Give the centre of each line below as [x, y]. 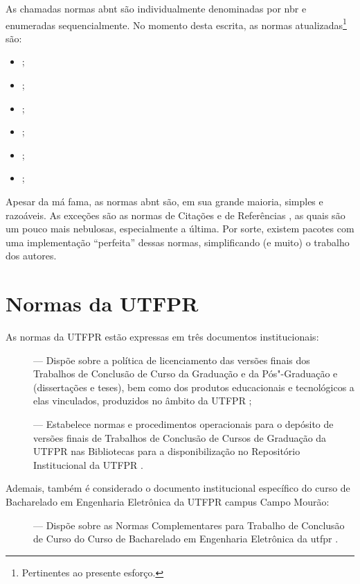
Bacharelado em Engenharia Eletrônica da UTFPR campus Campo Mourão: [168, 502]
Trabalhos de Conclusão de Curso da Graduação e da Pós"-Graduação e [186, 373]
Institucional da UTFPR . [88, 464]
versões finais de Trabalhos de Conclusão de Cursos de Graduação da [180, 437]
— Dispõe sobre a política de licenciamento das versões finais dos [172, 360]
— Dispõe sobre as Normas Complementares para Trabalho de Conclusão [189, 525]
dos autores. [31, 256]
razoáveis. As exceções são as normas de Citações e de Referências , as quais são [175, 215]
